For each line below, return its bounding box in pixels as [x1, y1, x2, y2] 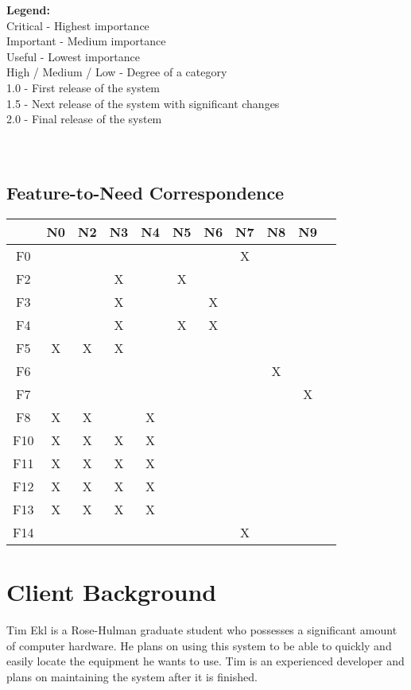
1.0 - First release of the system [6, 79, 161, 95]
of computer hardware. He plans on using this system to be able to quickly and [6, 637, 392, 653]
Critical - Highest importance [6, 17, 149, 33]
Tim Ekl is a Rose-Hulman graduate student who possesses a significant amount [6, 622, 397, 638]
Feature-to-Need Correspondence [6, 180, 285, 205]
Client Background [6, 576, 217, 608]
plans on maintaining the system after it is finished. [6, 669, 258, 685]
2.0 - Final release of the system [6, 110, 162, 127]
